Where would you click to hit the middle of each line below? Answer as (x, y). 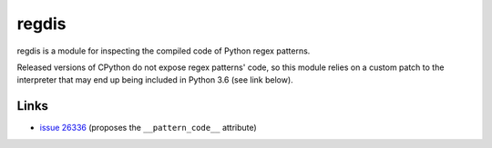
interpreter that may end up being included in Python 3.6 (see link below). (155, 80)
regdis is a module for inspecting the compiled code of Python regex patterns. (164, 51)
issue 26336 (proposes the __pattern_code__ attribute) (148, 128)
